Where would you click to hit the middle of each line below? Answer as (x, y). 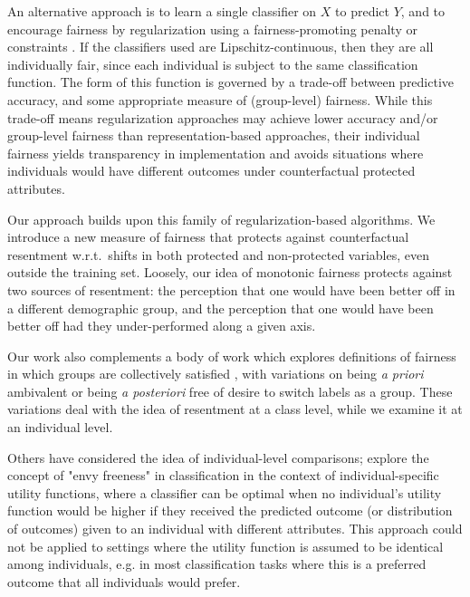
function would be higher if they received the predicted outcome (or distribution (230, 510)
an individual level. (60, 427)
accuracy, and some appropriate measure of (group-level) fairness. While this (220, 99)
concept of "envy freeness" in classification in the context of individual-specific (223, 475)
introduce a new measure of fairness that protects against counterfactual (208, 237)
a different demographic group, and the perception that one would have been (221, 308)
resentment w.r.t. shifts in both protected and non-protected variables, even (219, 254)
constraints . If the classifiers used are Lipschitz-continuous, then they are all (221, 47)
